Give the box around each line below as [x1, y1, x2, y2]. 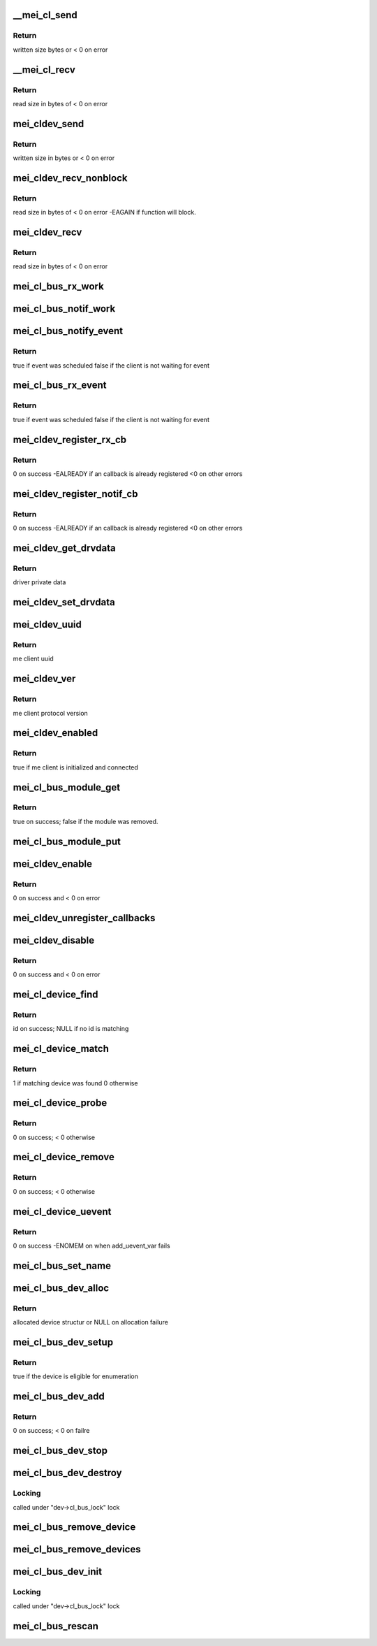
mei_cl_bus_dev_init [13, 1566, 103, 1578]
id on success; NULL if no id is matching [13, 1025, 129, 1033]
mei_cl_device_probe [13, 1097, 108, 1109]
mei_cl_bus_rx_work [13, 280, 104, 293]
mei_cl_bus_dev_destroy [13, 1467, 122, 1479]
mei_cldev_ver [13, 673, 76, 685]
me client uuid [13, 654, 54, 663]
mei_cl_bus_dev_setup [13, 1336, 114, 1348]
